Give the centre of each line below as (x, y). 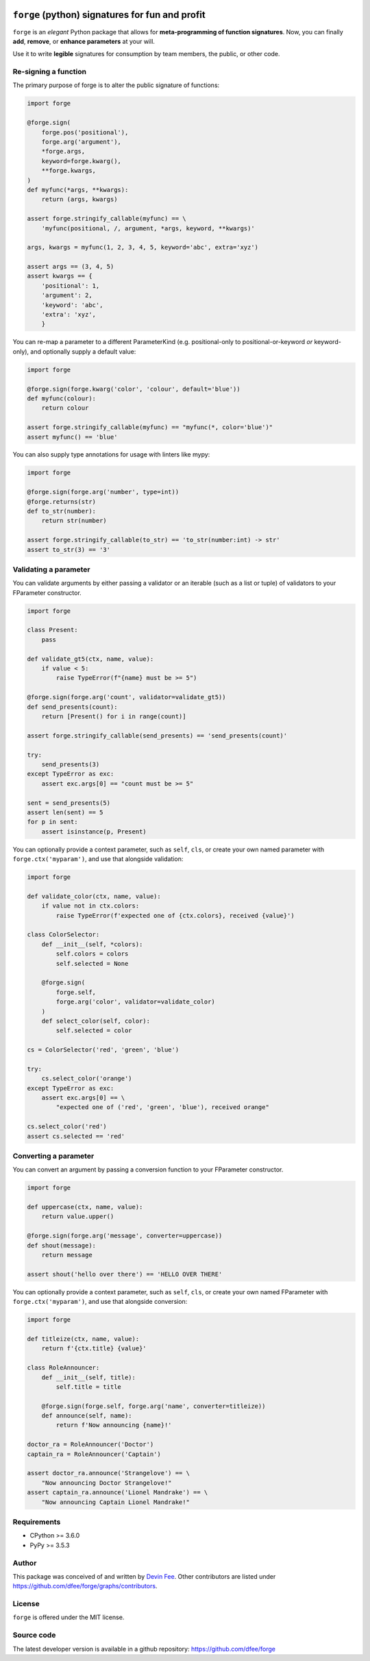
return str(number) (74, 521)
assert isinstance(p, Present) (94, 832)
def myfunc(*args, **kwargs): (78, 190)
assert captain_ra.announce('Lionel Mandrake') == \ (118, 1492)
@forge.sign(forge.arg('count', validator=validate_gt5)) (126, 697)
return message (67, 1255)
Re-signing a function (50, 72)
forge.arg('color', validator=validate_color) (135, 1002)
